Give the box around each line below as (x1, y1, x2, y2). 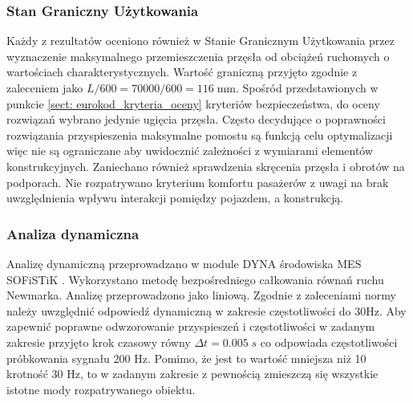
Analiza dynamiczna (6, 223, 140, 243)
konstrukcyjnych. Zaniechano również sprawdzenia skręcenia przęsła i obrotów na (6, 157, 405, 174)
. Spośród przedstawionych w (236, 79, 379, 96)
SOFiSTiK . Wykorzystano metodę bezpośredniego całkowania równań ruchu (6, 271, 384, 287)
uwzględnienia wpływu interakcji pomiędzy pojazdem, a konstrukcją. (6, 189, 344, 206)
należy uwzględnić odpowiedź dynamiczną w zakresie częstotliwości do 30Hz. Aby (6, 302, 407, 319)
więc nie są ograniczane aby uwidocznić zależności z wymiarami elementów (6, 142, 374, 159)
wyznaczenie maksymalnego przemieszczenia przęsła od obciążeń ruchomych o (6, 47, 390, 64)
